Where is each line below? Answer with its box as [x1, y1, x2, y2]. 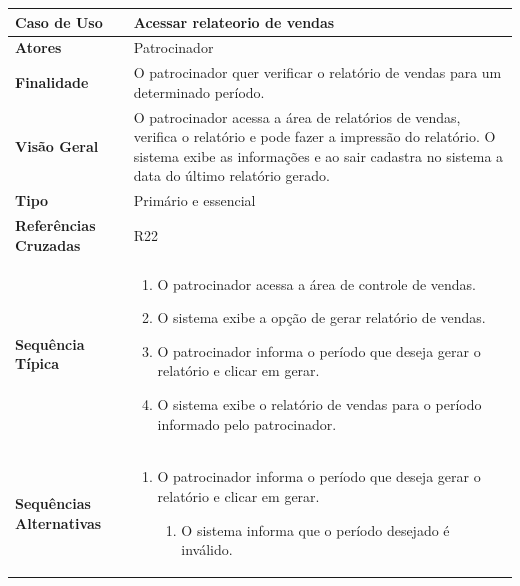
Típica [15, 353, 60, 374]
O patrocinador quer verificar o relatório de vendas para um [133, 62, 502, 83]
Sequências [15, 492, 91, 513]
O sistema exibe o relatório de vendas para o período [157, 393, 482, 414]
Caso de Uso [15, 11, 103, 32]
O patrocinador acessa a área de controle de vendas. [157, 273, 477, 294]
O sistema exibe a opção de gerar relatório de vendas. [157, 307, 486, 328]
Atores [15, 37, 62, 58]
